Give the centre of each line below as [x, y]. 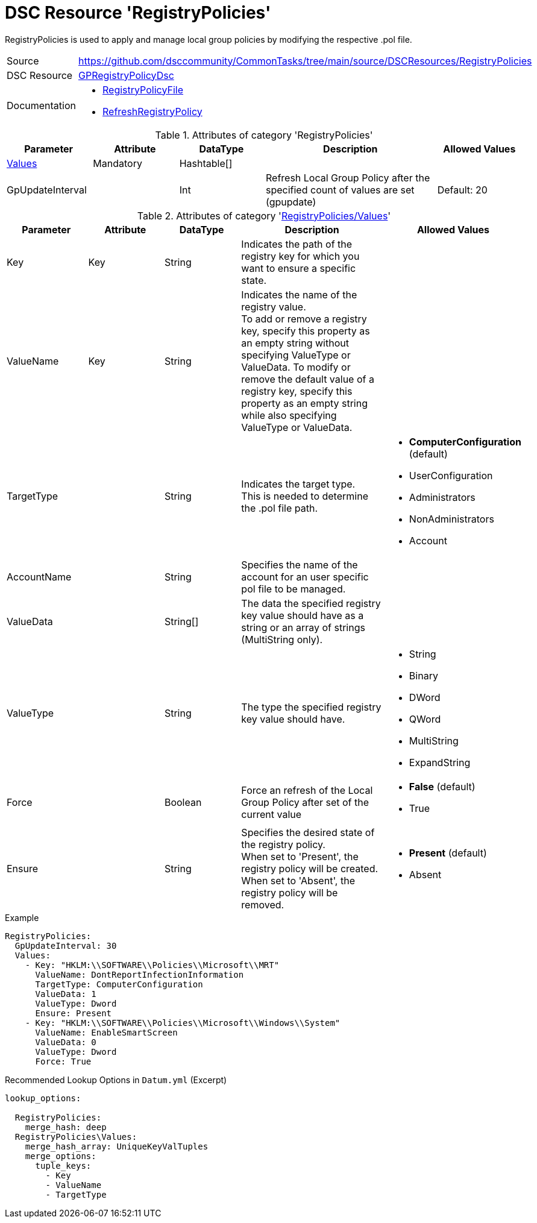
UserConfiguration [451, 475]
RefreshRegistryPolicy [152, 111]
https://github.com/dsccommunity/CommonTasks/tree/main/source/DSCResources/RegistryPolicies [305, 61]
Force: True [63, 1061]
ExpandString [440, 762]
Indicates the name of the [299, 294]
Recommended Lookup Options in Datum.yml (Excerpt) [116, 1080]
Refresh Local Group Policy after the [348, 178]
